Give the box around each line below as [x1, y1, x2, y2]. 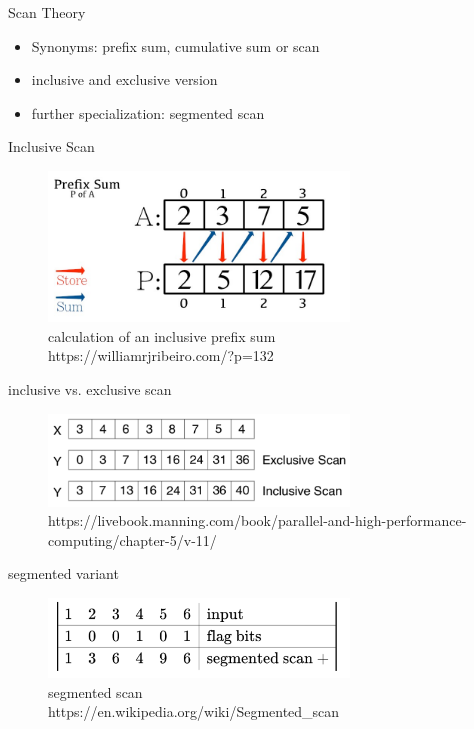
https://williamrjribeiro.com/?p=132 [48, 345, 274, 366]
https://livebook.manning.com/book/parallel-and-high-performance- [48, 510, 467, 531]
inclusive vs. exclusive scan [8, 378, 172, 399]
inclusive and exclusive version [31, 69, 218, 90]
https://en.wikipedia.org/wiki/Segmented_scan [48, 701, 340, 722]
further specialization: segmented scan [31, 102, 265, 123]
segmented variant [8, 563, 119, 584]
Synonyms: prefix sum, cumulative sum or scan [31, 35, 320, 56]
